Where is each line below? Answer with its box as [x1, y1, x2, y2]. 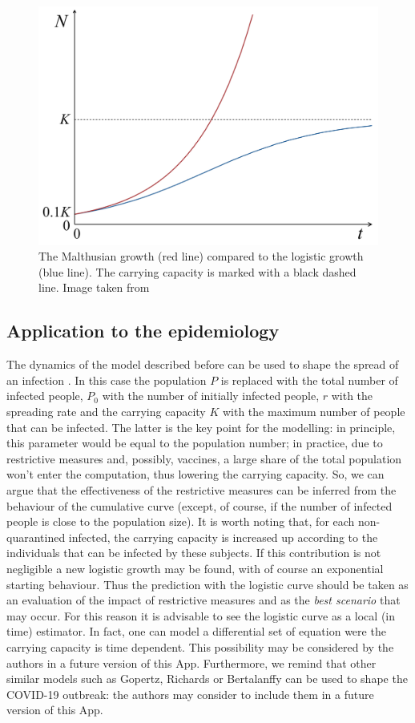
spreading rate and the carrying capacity [6, 403, 206, 420]
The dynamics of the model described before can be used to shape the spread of [6, 356, 399, 373]
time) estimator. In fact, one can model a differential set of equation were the [6, 623, 386, 640]
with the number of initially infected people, [102, 387, 320, 404]
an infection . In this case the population [6, 371, 207, 388]
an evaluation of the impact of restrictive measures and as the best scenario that [6, 592, 401, 608]
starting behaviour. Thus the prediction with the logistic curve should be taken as [6, 576, 409, 592]
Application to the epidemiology [6, 318, 280, 343]
